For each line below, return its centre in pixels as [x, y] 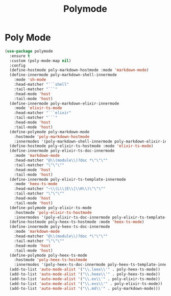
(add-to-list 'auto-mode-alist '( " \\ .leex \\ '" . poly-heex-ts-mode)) [85, 269]
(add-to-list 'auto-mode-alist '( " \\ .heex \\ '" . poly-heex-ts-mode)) [85, 274]
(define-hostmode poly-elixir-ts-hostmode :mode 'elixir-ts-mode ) [81, 146]
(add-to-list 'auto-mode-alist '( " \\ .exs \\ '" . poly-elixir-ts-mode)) [86, 284]
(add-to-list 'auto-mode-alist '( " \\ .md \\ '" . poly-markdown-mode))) [85, 288]
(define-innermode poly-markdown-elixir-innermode [64, 103]
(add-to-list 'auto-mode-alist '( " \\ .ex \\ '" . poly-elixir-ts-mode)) [85, 279]
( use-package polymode [29, 51]
